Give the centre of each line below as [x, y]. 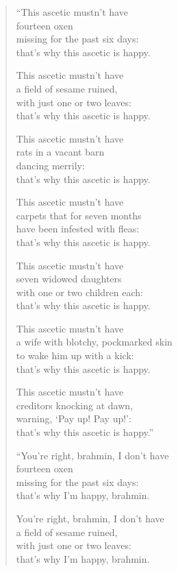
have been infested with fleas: [78, 229]
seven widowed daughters [69, 279]
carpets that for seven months [79, 215]
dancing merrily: [50, 165]
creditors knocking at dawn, [74, 405]
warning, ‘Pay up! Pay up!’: [74, 418]
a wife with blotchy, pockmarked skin [94, 342]
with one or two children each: [79, 292]
